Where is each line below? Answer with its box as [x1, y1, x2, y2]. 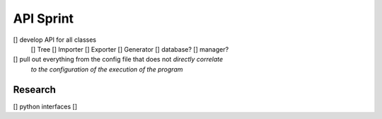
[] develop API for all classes [13, 35, 97, 44]
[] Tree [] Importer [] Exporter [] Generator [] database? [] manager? [30, 45, 229, 53]
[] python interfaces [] [13, 102, 78, 110]
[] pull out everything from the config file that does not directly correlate [13, 55, 224, 64]
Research [13, 84, 57, 96]
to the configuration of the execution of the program [30, 64, 183, 74]
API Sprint [13, 11, 74, 26]
